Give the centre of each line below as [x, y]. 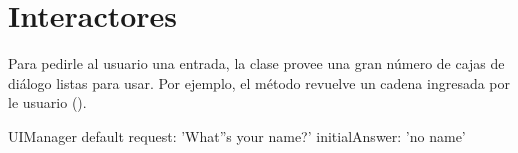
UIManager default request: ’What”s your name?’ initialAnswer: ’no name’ [237, 135]
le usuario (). [47, 102]
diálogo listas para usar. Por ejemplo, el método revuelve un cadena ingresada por [259, 82]
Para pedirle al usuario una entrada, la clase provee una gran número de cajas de [256, 63]
